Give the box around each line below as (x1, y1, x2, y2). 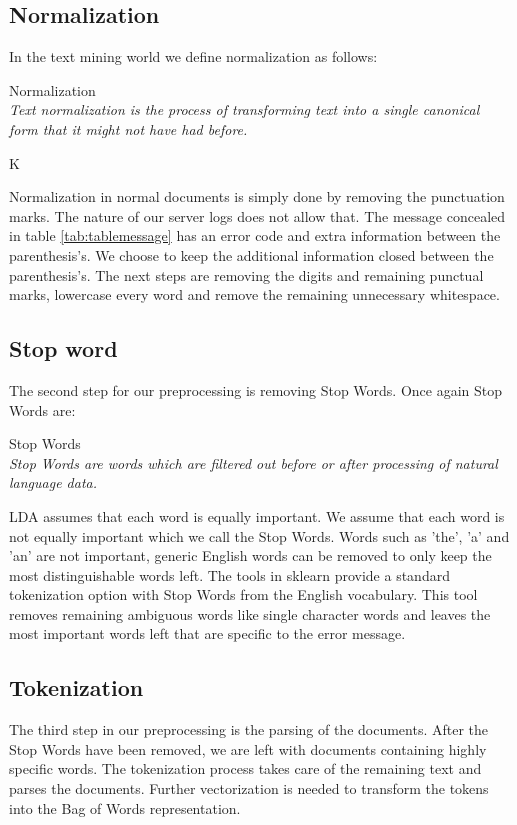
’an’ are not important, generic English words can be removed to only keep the (9, 545, 492, 566)
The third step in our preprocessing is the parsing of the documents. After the (9, 719, 489, 740)
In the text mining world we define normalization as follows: (9, 46, 378, 67)
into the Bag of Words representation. (9, 797, 241, 818)
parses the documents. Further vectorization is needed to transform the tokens (9, 778, 489, 799)
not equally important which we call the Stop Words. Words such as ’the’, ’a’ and (9, 525, 510, 546)
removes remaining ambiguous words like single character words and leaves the (9, 603, 491, 624)
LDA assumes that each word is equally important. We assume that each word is (9, 505, 505, 526)
